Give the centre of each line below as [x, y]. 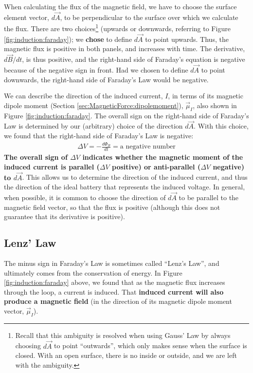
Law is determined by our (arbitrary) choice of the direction [93, 126]
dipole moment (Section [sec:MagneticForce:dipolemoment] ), [94, 105]
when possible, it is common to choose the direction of [85, 197]
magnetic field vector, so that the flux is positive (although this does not [112, 207]
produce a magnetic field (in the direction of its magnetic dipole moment [118, 301]
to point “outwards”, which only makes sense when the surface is [151, 345]
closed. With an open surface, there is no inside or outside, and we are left [126, 355]
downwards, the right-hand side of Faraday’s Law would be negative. [106, 79]
